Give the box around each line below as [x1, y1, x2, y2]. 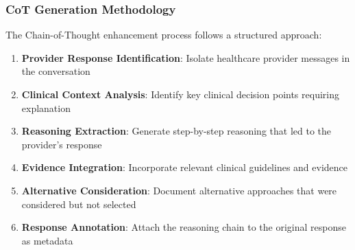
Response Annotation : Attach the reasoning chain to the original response [21, 220, 346, 234]
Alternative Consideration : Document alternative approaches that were [21, 183, 337, 197]
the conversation [21, 64, 90, 78]
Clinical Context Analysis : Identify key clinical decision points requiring [21, 87, 339, 101]
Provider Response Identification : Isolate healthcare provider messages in [21, 50, 350, 65]
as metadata [21, 233, 73, 247]
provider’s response [21, 137, 102, 151]
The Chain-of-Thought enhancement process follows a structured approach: [5, 27, 322, 42]
